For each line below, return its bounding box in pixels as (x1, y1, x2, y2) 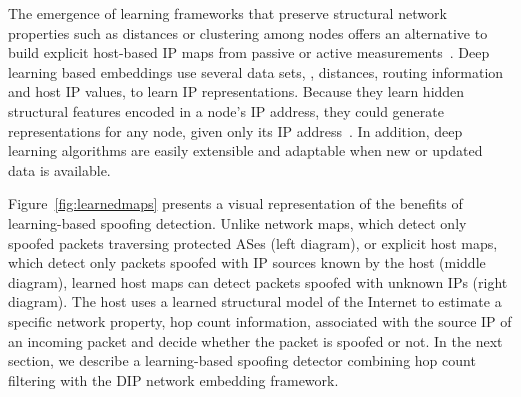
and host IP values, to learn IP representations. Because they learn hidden (8, 81, 465, 102)
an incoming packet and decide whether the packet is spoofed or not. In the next (8, 330, 503, 351)
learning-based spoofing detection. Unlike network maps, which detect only (8, 212, 467, 233)
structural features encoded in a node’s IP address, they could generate (8, 100, 444, 121)
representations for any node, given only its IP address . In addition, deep (8, 120, 463, 141)
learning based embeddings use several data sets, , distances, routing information (8, 61, 504, 82)
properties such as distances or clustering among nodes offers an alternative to (8, 22, 488, 43)
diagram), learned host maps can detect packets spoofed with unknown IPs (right (8, 271, 508, 292)
